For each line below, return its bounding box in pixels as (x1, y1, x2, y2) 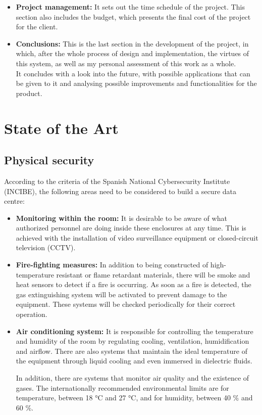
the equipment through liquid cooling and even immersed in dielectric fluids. (16, 355, 252, 366)
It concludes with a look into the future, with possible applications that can (16, 68, 250, 78)
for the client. (16, 21, 58, 32)
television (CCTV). (16, 242, 76, 253)
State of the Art (4, 117, 119, 138)
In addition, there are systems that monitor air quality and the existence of (16, 373, 249, 383)
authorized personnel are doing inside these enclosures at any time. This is (16, 222, 246, 233)
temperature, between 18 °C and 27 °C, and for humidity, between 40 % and (16, 392, 253, 403)
